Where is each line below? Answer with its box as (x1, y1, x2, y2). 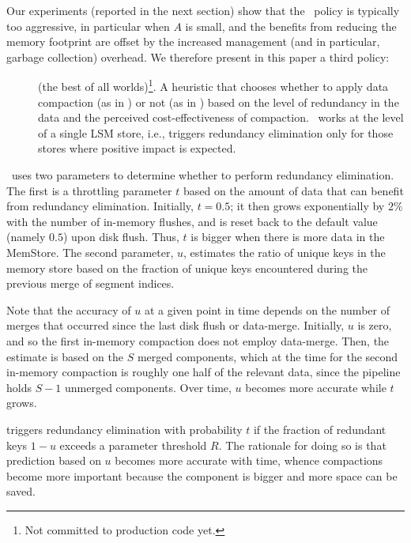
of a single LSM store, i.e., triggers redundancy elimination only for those (38, 124, 394, 141)
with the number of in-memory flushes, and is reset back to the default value (6, 213, 378, 229)
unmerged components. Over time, (65, 379, 232, 395)
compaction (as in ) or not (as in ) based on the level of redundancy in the (38, 93, 399, 110)
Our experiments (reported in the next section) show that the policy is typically (6, 2, 400, 18)
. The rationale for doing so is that (218, 436, 386, 453)
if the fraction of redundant (253, 420, 386, 437)
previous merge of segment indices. (6, 275, 175, 292)
